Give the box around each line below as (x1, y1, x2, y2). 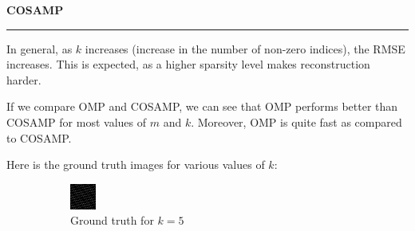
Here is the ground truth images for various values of (6, 156, 265, 173)
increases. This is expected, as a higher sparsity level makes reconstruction (6, 56, 370, 72)
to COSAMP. (6, 129, 72, 146)
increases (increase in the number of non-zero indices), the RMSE (85, 40, 405, 57)
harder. (6, 71, 41, 88)
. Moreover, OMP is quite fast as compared (191, 113, 402, 130)
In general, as (6, 40, 73, 57)
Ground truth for (70, 212, 154, 229)
